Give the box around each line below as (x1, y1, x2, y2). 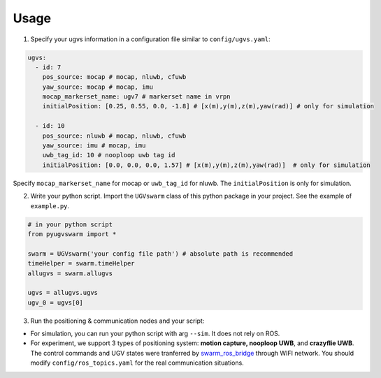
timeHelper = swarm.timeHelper (27, 259, 136, 268)
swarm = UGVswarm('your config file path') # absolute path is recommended (27, 249, 294, 258)
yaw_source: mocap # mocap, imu (42, 82, 154, 91)
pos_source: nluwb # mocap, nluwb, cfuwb (42, 131, 187, 140)
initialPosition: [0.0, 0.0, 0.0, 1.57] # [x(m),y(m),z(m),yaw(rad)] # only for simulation (42, 161, 371, 169)
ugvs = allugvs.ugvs (27, 289, 98, 297)
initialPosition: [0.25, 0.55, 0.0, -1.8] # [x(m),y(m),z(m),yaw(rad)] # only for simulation (42, 102, 374, 110)
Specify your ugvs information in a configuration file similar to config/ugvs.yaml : (30, 35, 271, 43)
